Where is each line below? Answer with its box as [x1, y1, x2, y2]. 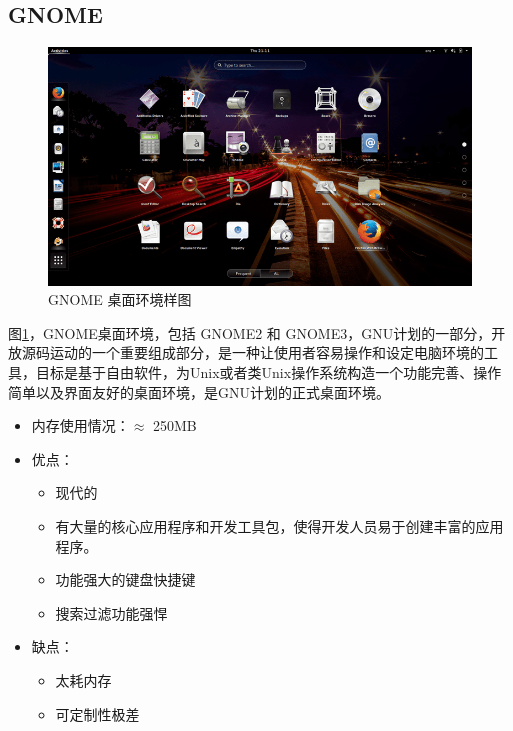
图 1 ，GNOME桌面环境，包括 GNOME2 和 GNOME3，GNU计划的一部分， [8, 322, 492, 343]
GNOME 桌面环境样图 [48, 289, 192, 310]
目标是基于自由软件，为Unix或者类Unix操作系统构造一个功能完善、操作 [35, 362, 502, 383]
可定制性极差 [55, 703, 140, 724]
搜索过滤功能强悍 [55, 602, 168, 623]
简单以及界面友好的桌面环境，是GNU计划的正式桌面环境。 [8, 381, 390, 402]
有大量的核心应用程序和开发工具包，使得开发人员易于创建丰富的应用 [55, 516, 504, 537]
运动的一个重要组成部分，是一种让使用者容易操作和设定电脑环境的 [49, 342, 484, 363]
